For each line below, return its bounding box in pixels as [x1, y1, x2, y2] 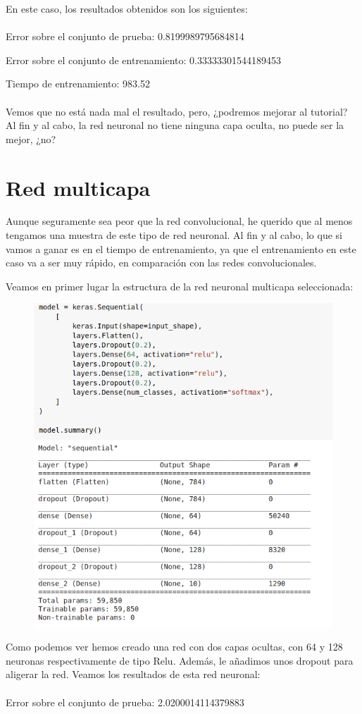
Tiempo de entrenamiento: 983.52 [6, 76, 150, 91]
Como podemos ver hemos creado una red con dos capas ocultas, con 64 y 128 [6, 639, 343, 654]
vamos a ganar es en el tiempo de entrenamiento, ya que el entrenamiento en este [6, 241, 356, 256]
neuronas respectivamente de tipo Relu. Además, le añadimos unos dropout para [6, 653, 354, 667]
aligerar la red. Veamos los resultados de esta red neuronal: [6, 667, 261, 682]
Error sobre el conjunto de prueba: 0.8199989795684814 [6, 29, 244, 44]
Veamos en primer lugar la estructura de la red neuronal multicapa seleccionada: [6, 278, 354, 293]
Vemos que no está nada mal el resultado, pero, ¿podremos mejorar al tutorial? [6, 104, 348, 118]
